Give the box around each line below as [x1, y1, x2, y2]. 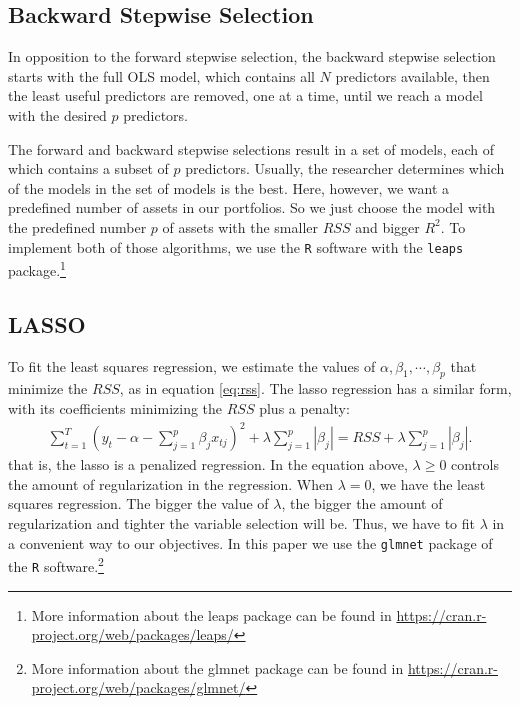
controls [451, 454, 500, 475]
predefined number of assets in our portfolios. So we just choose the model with [8, 197, 496, 218]
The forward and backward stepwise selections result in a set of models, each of [8, 138, 494, 159]
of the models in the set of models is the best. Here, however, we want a [8, 177, 449, 198]
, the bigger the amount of [281, 493, 443, 514]
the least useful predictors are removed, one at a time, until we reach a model [8, 85, 483, 106]
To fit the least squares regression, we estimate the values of [8, 355, 376, 376]
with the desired [8, 104, 107, 125]
